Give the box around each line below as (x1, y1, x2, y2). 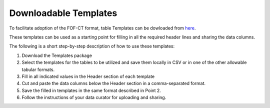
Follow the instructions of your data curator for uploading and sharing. (21, 94, 166, 100)
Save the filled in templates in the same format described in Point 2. (21, 87, 161, 93)
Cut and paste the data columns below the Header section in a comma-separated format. (21, 80, 206, 86)
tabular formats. (21, 66, 55, 72)
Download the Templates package (21, 52, 92, 58)
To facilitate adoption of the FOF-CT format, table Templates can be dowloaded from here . (9, 25, 196, 31)
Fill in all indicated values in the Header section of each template (21, 73, 155, 79)
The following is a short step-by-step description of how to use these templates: (9, 43, 175, 49)
